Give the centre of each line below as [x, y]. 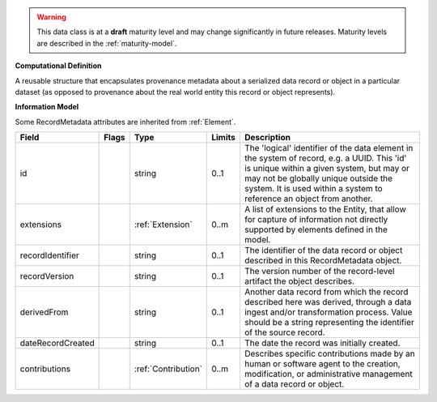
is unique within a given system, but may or [327, 169]
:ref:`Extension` [163, 225]
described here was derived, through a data [328, 302]
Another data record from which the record [326, 292]
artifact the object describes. [299, 281]
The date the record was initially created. [322, 343]
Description [267, 138]
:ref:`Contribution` [168, 369]
